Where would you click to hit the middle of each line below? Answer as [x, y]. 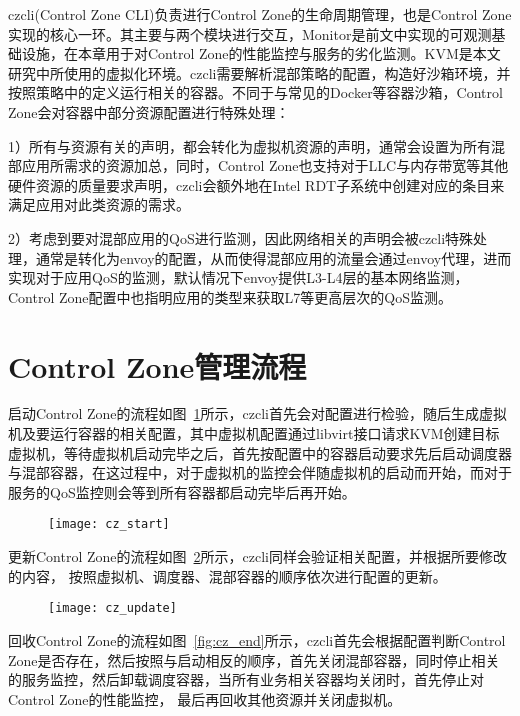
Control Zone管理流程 [157, 365]
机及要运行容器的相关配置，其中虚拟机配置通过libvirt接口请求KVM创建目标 [254, 433]
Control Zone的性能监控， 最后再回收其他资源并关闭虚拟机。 [205, 698]
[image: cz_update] [112, 608]
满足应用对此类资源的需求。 [99, 204]
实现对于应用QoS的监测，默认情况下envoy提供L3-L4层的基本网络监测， [238, 277]
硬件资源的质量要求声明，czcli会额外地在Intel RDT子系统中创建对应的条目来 [256, 184]
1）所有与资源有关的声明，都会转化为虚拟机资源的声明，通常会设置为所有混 [256, 145]
